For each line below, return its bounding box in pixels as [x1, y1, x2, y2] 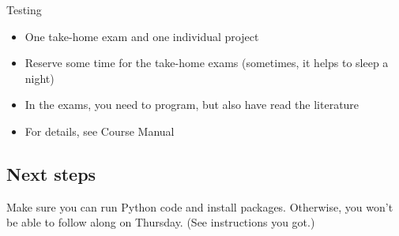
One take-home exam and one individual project [24, 28, 259, 44]
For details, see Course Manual [24, 122, 175, 139]
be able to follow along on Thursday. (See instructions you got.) [6, 214, 315, 230]
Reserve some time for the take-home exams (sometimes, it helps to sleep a [24, 54, 389, 71]
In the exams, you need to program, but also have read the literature [24, 96, 359, 113]
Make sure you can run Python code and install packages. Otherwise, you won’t [6, 198, 393, 215]
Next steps [6, 161, 96, 185]
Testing [6, 2, 42, 17]
